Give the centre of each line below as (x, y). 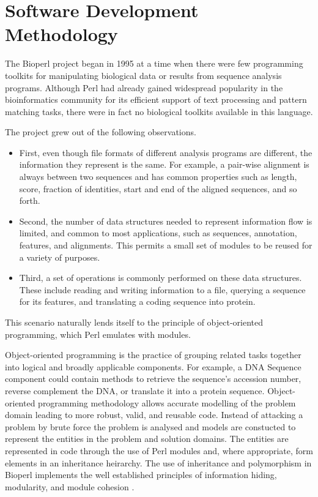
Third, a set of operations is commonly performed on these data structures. (161, 278)
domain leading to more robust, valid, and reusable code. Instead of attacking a (154, 415)
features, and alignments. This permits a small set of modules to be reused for (166, 245)
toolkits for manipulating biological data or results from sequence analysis (143, 75)
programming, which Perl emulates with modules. (98, 334)
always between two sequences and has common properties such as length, (158, 177)
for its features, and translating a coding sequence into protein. (137, 301)
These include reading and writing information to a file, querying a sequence (162, 289)
